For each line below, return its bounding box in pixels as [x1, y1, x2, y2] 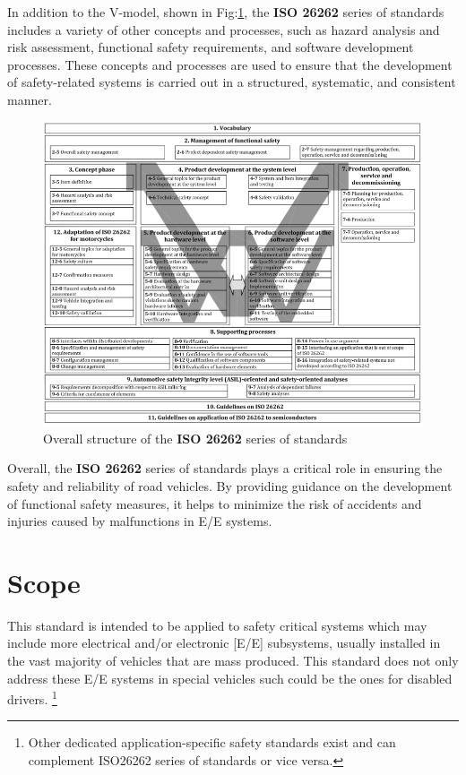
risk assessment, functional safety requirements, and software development [7, 38, 414, 56]
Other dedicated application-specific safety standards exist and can [28, 733, 396, 752]
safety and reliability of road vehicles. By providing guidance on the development [7, 476, 453, 495]
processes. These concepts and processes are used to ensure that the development [7, 55, 453, 73]
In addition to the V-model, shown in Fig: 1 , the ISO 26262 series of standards [7, 3, 444, 21]
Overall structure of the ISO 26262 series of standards [43, 428, 348, 447]
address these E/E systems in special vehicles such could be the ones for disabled [7, 668, 453, 687]
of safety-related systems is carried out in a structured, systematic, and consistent [7, 73, 456, 91]
